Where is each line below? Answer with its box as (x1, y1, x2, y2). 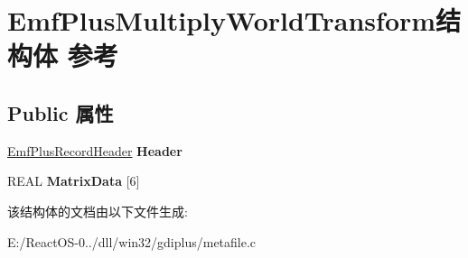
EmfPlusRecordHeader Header (7, 141, 183, 160)
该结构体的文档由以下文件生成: (7, 201, 188, 220)
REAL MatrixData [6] (7, 171, 140, 190)
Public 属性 (7, 98, 114, 126)
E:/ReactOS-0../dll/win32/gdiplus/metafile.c (7, 232, 257, 251)
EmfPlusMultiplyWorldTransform (7, 2, 436, 39)
